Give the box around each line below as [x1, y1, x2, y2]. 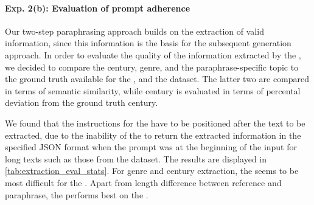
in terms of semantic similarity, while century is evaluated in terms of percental [5, 84, 301, 97]
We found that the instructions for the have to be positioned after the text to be [5, 116, 305, 129]
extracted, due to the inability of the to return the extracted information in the [5, 128, 301, 141]
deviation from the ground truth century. [5, 96, 158, 109]
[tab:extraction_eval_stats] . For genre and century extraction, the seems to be [5, 164, 299, 177]
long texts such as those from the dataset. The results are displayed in [5, 152, 267, 165]
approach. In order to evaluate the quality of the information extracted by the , [5, 48, 301, 61]
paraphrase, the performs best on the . [5, 188, 148, 201]
